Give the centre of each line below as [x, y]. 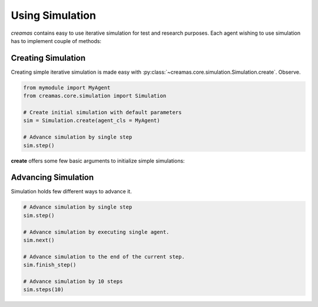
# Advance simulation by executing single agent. [96, 232]
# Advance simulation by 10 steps [73, 281]
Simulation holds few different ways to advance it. [71, 192]
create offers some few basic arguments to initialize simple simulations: [98, 161]
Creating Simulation [48, 58]
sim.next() [39, 240]
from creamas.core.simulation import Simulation [95, 96]
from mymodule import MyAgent [67, 88]
